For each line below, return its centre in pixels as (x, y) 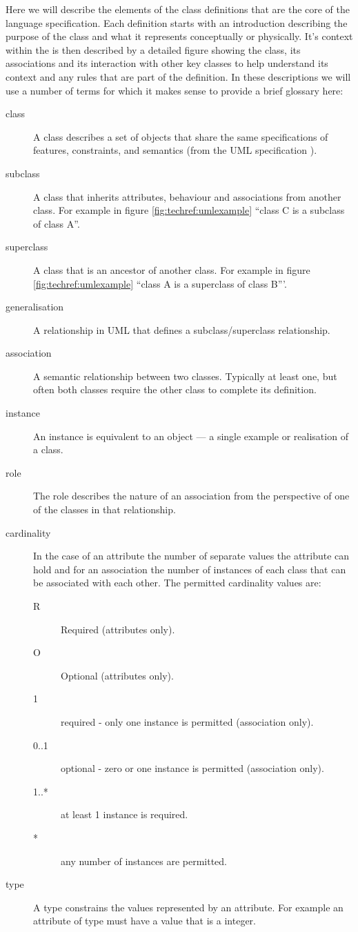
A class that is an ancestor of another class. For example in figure (172, 269)
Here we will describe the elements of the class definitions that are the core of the (178, 9)
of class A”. (57, 223)
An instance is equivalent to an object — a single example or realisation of (191, 436)
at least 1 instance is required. (125, 814)
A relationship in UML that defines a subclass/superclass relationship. (182, 329)
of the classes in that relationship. (105, 509)
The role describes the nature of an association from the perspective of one (191, 496)
